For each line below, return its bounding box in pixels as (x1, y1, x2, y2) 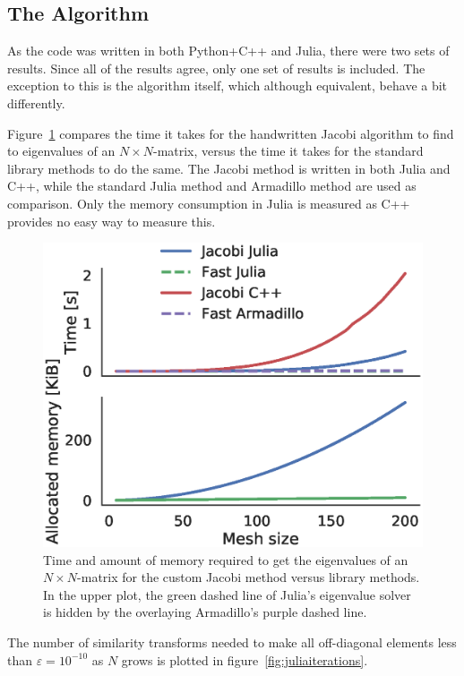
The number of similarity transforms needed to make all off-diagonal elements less (7, 633, 457, 652)
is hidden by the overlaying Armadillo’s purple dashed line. (43, 603, 367, 621)
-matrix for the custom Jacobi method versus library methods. (77, 568, 420, 586)
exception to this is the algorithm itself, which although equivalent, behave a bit (7, 76, 448, 95)
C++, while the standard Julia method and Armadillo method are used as (7, 176, 417, 195)
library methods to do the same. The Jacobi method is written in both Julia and (7, 158, 451, 177)
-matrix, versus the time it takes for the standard (152, 141, 424, 160)
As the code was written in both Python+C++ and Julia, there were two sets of (7, 41, 450, 60)
